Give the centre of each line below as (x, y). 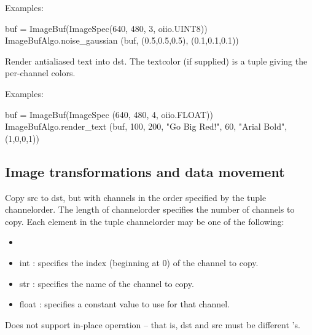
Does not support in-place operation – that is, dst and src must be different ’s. (153, 324)
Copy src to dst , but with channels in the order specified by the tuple (136, 197)
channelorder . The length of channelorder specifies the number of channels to (150, 209)
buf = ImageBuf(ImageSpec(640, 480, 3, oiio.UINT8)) (106, 28)
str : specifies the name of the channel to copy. (107, 283)
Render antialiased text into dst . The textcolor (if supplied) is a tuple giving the (156, 61)
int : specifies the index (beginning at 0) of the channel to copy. (139, 262)
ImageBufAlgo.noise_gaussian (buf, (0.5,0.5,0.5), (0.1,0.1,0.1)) (122, 40)
